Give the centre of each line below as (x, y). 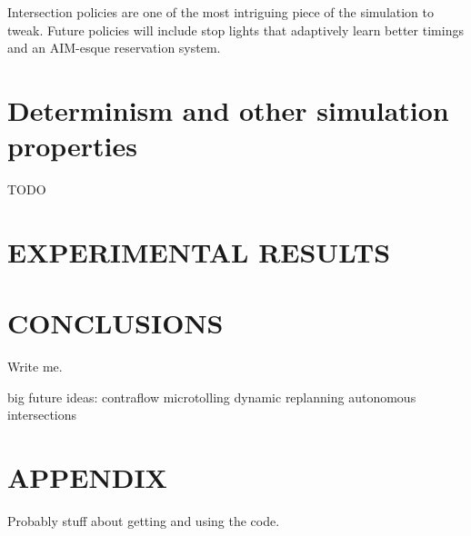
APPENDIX (87, 477)
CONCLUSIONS (115, 323)
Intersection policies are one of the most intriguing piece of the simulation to (221, 12)
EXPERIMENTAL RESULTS (199, 251)
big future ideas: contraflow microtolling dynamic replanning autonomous (212, 397)
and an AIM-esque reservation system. (114, 48)
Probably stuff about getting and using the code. (144, 521)
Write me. (35, 367)
